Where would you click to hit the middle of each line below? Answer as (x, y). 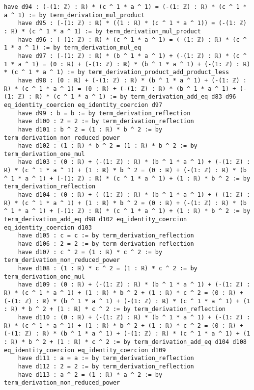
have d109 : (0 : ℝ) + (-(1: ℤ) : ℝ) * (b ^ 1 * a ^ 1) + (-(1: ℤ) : (134, 285)
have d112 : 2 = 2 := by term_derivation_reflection (106, 366)
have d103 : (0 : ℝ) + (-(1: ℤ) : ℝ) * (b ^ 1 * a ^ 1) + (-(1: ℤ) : (134, 162)
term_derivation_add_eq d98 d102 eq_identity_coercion (96, 220)
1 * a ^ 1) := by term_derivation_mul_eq (73, 48)
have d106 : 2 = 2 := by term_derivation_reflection (106, 244)
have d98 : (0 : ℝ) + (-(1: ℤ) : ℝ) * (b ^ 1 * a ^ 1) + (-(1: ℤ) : (132, 80)
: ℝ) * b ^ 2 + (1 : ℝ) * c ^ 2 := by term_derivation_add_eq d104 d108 (125, 342)
